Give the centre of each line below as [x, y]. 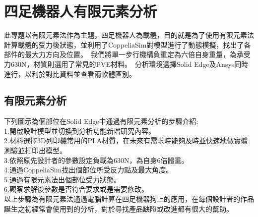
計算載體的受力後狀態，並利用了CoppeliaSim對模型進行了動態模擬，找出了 [124, 44]
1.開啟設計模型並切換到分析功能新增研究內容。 [80, 131]
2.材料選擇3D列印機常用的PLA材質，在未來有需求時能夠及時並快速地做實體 [126, 140]
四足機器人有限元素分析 [81, 11]
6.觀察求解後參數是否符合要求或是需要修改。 [76, 189]
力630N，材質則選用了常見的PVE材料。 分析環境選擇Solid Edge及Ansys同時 [126, 64]
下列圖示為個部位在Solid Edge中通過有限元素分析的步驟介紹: [101, 121]
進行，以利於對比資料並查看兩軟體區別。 [70, 74]
